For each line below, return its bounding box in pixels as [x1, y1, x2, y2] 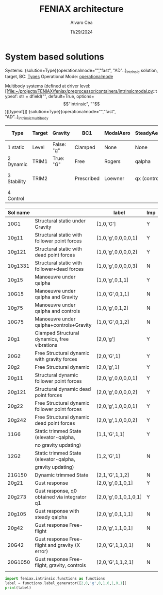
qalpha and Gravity [34, 294, 79, 300]
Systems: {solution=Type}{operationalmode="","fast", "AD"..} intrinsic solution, [5, 67, 158, 74]
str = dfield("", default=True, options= [19, 94, 95, 99]
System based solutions [5, 51, 104, 62]
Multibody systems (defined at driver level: [5, 83, 91, 89]
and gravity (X [48, 542, 80, 549]
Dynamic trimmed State [34, 472, 89, 478]
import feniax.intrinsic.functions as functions [5, 576, 105, 581]
